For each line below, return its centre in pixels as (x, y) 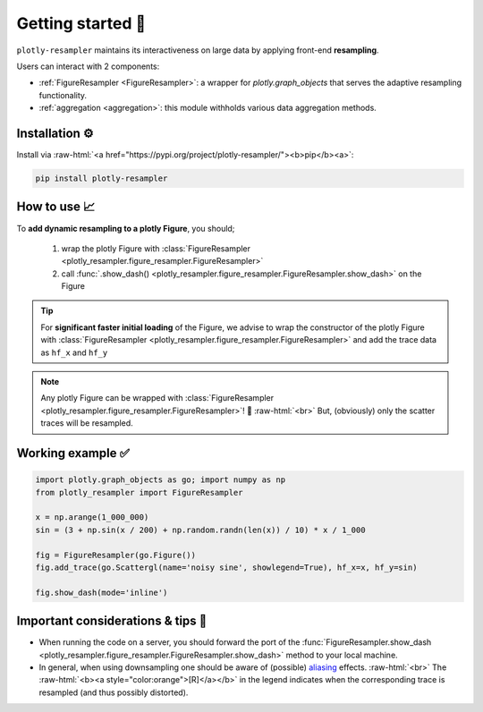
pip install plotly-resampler (102, 178)
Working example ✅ (73, 453)
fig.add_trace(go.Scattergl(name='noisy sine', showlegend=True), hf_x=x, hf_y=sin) (226, 567)
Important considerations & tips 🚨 (112, 621)
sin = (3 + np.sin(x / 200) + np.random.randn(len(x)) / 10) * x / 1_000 (200, 530)
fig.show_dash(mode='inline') (102, 592)
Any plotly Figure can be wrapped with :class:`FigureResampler (157, 398)
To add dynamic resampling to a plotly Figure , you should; (126, 228)
